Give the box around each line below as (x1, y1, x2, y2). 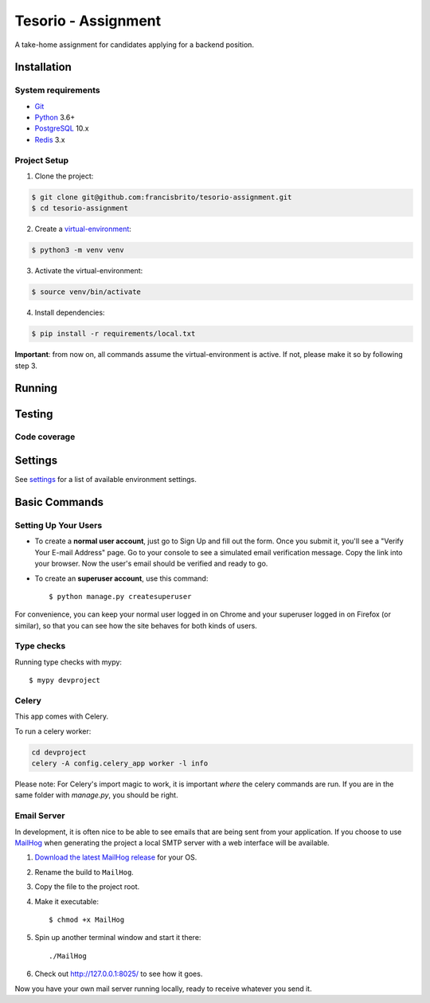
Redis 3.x (34, 135, 65, 144)
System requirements (14, 84, 100, 96)
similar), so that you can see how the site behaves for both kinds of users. (14, 621, 258, 630)
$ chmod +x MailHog (49, 915, 125, 924)
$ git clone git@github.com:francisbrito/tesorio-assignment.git (31, 193, 292, 202)
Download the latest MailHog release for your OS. (34, 852, 197, 862)
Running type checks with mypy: (14, 657, 123, 667)
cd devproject (31, 747, 87, 757)
